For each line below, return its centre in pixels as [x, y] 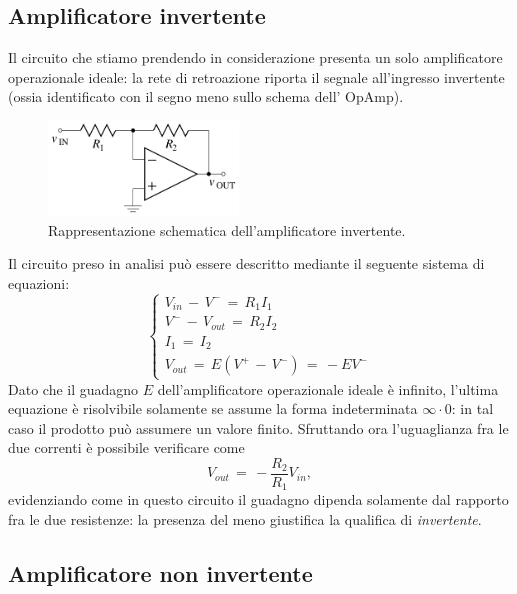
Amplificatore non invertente [160, 573]
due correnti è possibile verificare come [126, 447]
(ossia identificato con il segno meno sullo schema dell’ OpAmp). [206, 96]
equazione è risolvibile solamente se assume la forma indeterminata [213, 408]
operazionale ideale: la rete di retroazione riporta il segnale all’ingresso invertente [256, 76]
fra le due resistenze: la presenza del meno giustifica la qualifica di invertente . [245, 519]
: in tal [472, 408]
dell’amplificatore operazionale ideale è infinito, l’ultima [328, 388]
